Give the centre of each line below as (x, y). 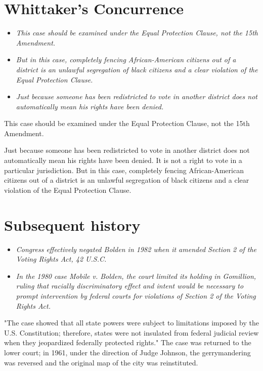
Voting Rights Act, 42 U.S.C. (61, 259)
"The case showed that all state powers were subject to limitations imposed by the (131, 323)
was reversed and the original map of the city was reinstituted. (101, 362)
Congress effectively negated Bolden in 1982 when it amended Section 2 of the (136, 249)
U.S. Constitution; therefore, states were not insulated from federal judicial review (131, 332)
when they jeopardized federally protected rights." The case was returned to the (128, 342)
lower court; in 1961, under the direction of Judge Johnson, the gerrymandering (127, 352)
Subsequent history (72, 224)
